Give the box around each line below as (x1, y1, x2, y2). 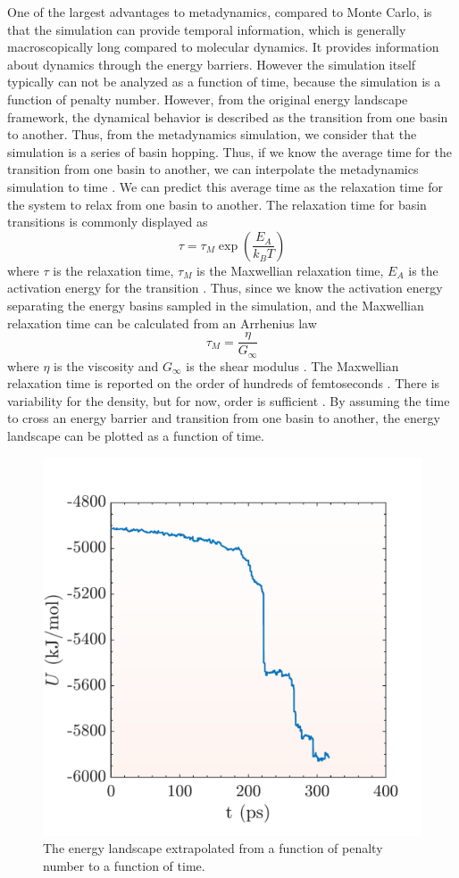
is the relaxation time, (53, 261, 174, 279)
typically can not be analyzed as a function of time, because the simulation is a (7, 72, 441, 91)
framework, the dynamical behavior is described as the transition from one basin (7, 107, 448, 126)
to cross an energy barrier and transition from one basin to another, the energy (7, 409, 440, 427)
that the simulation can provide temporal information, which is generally (7, 20, 406, 38)
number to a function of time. (43, 856, 205, 874)
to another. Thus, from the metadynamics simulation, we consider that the (7, 125, 417, 144)
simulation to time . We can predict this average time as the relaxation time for (7, 177, 444, 195)
